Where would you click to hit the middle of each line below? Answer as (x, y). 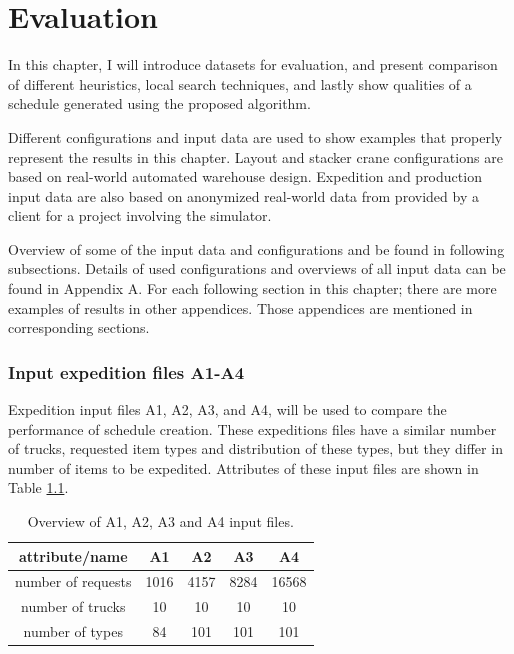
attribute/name (73, 555)
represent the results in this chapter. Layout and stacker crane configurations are (255, 156)
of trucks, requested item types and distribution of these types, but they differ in (255, 448)
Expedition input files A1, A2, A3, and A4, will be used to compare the (227, 409)
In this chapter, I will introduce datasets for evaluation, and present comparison (253, 64)
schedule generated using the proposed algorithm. (159, 103)
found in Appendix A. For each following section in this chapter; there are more (252, 288)
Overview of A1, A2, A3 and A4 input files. (160, 521)
